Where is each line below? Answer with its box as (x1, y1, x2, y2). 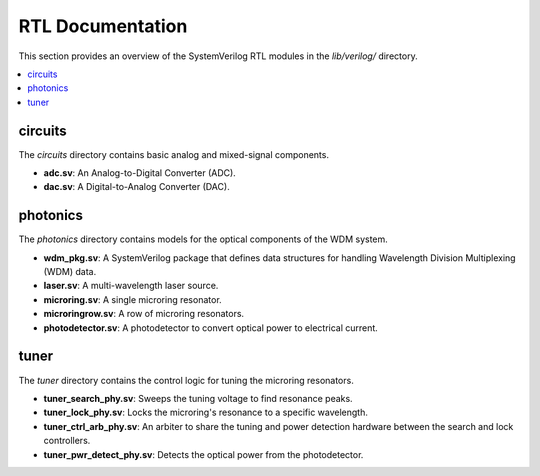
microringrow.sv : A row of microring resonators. (43, 308, 245, 320)
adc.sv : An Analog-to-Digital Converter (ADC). (43, 167, 237, 179)
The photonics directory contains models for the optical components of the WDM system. (18, 233, 389, 245)
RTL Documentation (18, 15, 188, 37)
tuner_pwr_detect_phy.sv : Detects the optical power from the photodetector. (43, 448, 364, 460)
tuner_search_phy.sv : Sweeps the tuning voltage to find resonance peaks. (43, 392, 354, 404)
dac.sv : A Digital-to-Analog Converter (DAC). (43, 181, 230, 193)
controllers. (43, 435, 91, 447)
